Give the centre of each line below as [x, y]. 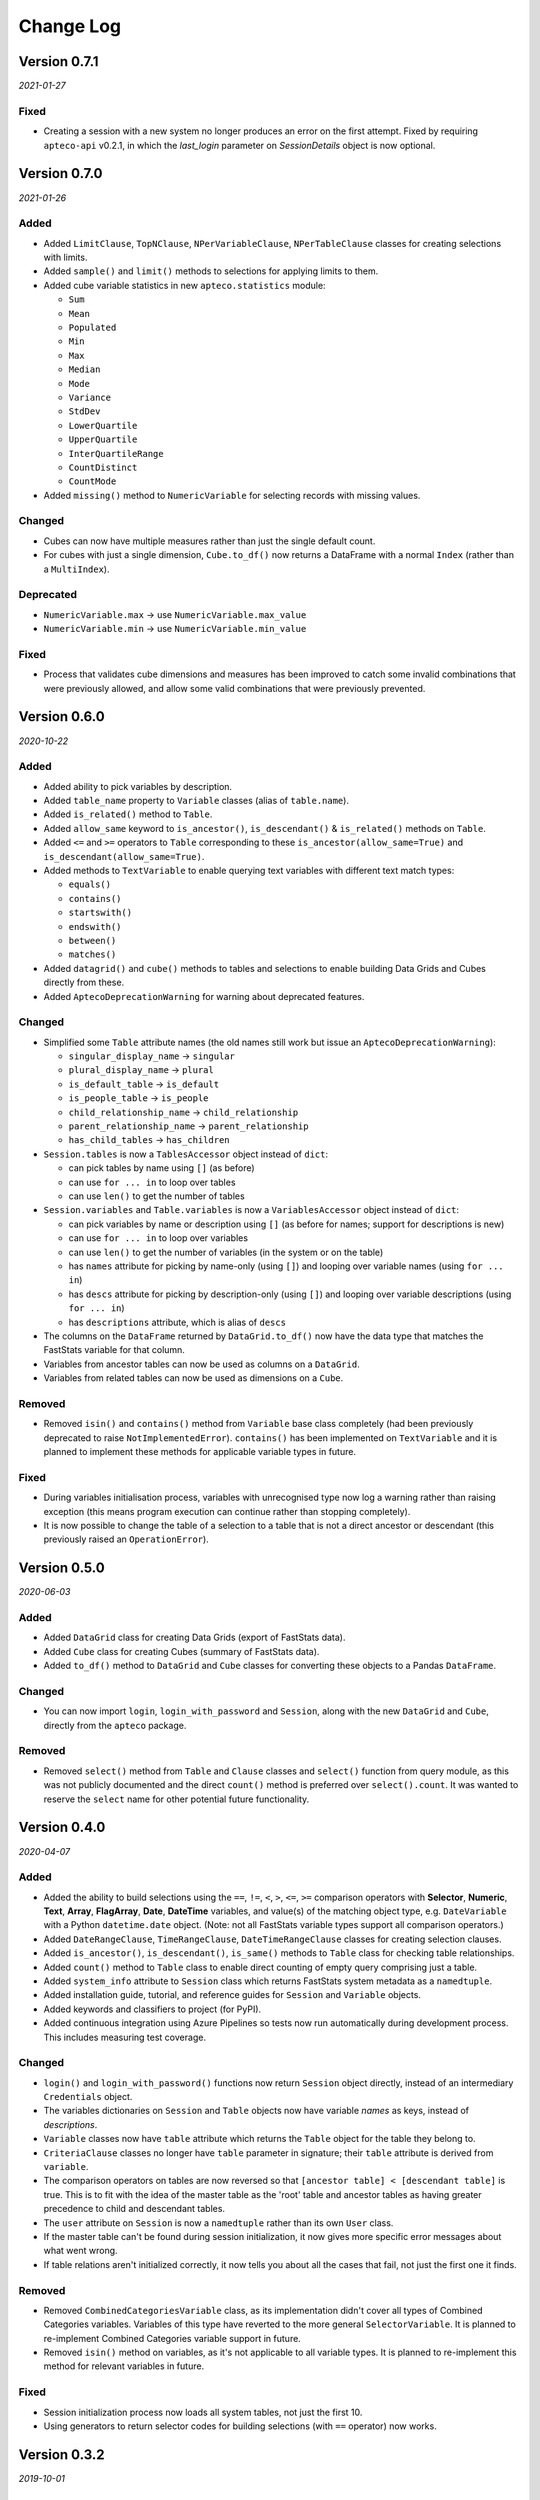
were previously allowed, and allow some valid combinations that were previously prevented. [234, 688]
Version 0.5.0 [61, 1568]
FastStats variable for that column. [114, 1350]
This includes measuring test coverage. [125, 2037]
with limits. [65, 257]
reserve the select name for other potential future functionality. [176, 1799]
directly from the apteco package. [115, 1725]
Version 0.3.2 [61, 2454]
